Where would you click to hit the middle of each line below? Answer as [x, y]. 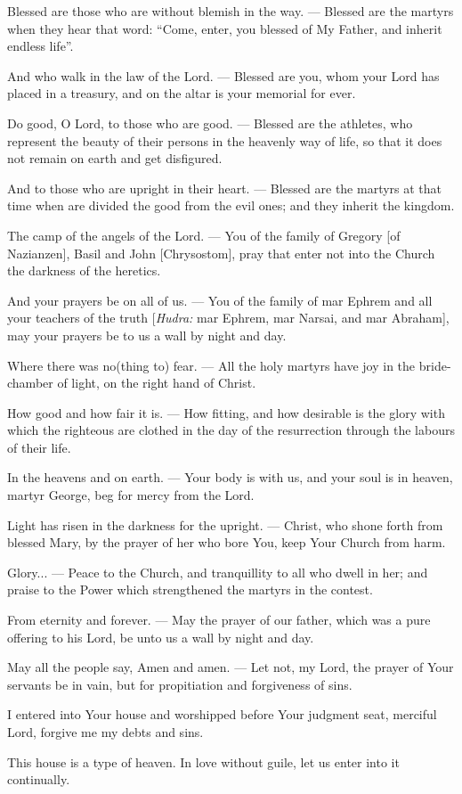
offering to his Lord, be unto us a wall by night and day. [161, 637]
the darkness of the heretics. [84, 270]
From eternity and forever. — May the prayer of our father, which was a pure [219, 620]
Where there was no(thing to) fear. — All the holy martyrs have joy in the [211, 365]
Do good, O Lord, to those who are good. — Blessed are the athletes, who [210, 123]
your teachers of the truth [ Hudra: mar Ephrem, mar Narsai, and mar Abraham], [228, 318]
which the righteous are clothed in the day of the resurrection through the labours [231, 430]
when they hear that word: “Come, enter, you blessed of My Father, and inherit [225, 28]
